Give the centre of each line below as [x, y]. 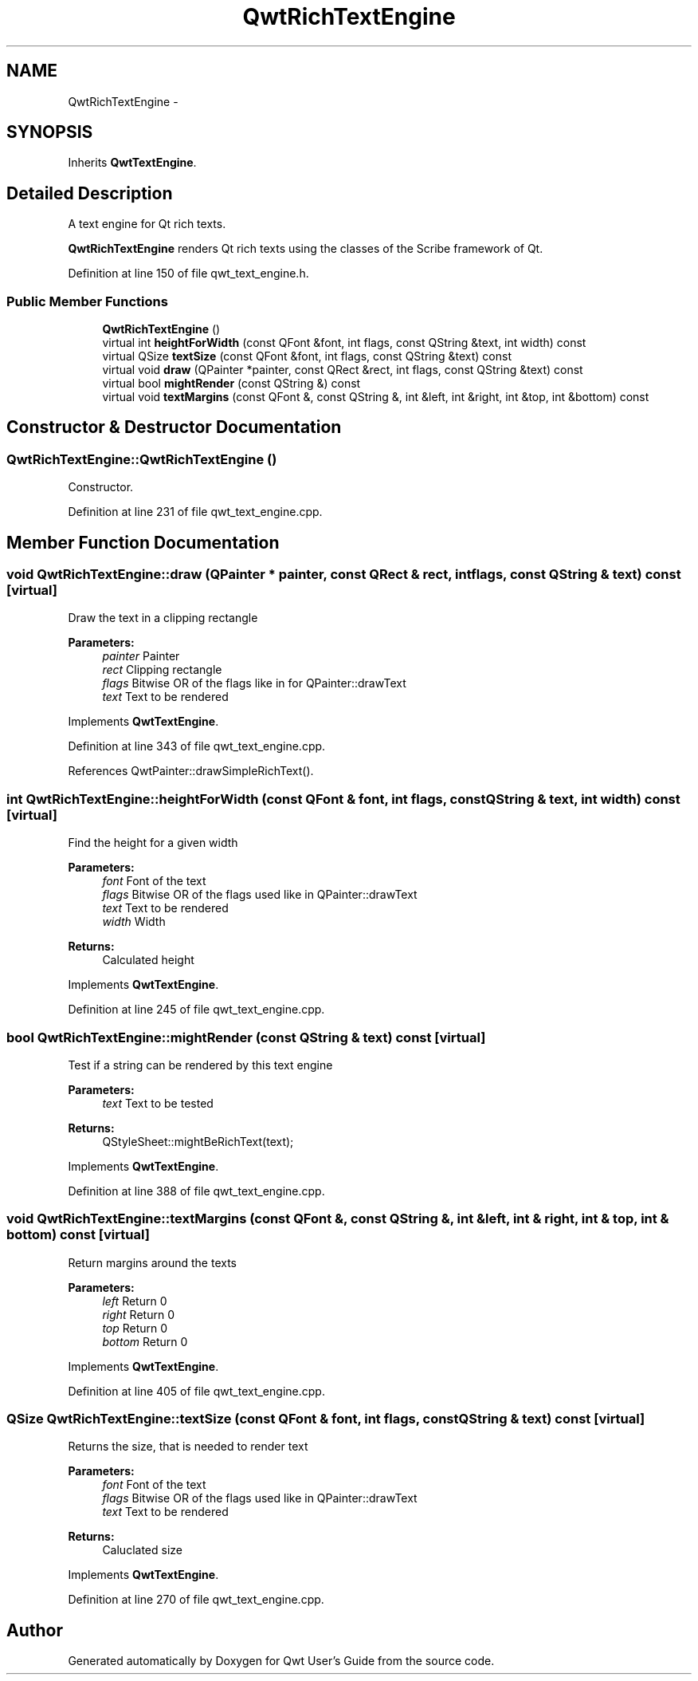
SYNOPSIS [50, 132]
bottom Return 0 [145, 1341]
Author [35, 1630]
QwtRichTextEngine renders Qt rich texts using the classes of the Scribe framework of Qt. [306, 249]
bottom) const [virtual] [78, 1235]
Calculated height [148, 960]
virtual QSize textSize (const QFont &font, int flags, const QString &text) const [307, 356]
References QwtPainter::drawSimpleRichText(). [191, 771]
